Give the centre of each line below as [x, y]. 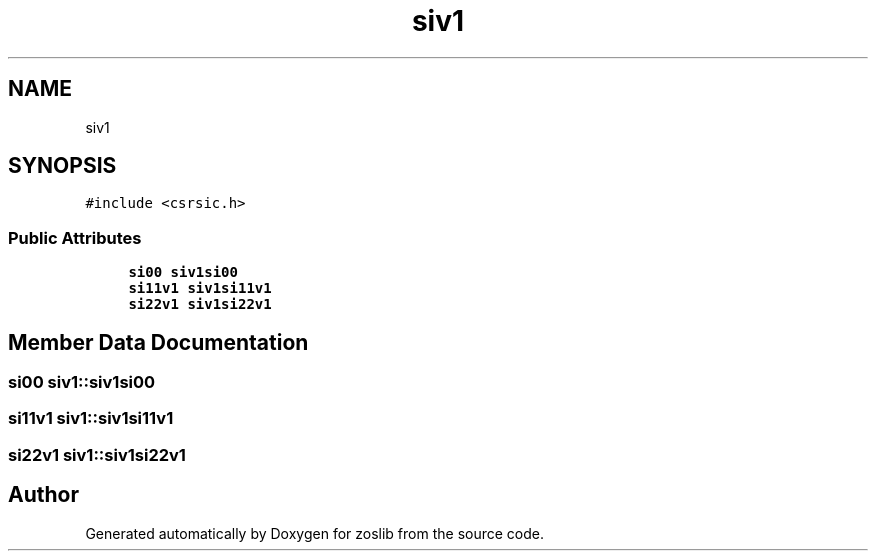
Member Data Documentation [158, 342]
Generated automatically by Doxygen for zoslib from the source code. [314, 533]
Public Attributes [75, 237]
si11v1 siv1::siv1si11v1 [91, 418]
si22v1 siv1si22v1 [200, 304]
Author [43, 495]
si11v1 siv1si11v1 [200, 288]
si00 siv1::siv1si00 [82, 382]
